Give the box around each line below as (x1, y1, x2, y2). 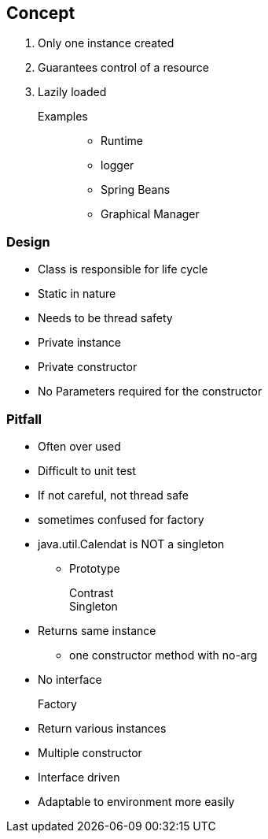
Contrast (69, 585, 114, 600)
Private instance (38, 336, 121, 350)
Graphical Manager (101, 207, 200, 221)
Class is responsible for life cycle (38, 262, 208, 277)
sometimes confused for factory (38, 512, 204, 526)
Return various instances (38, 721, 167, 735)
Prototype (69, 561, 120, 575)
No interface (38, 672, 102, 686)
